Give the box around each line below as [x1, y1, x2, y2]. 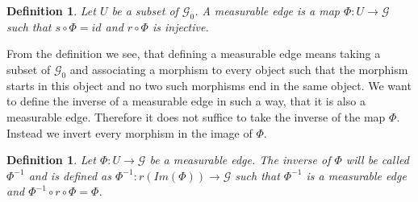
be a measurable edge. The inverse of [149, 151, 331, 168]
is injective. [152, 18, 209, 35]
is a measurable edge [306, 167, 407, 183]
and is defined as [28, 167, 111, 183]
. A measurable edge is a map [194, 2, 340, 19]
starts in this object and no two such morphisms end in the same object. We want [6, 76, 412, 93]
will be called [345, 151, 409, 168]
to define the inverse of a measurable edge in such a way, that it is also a [6, 93, 366, 109]
